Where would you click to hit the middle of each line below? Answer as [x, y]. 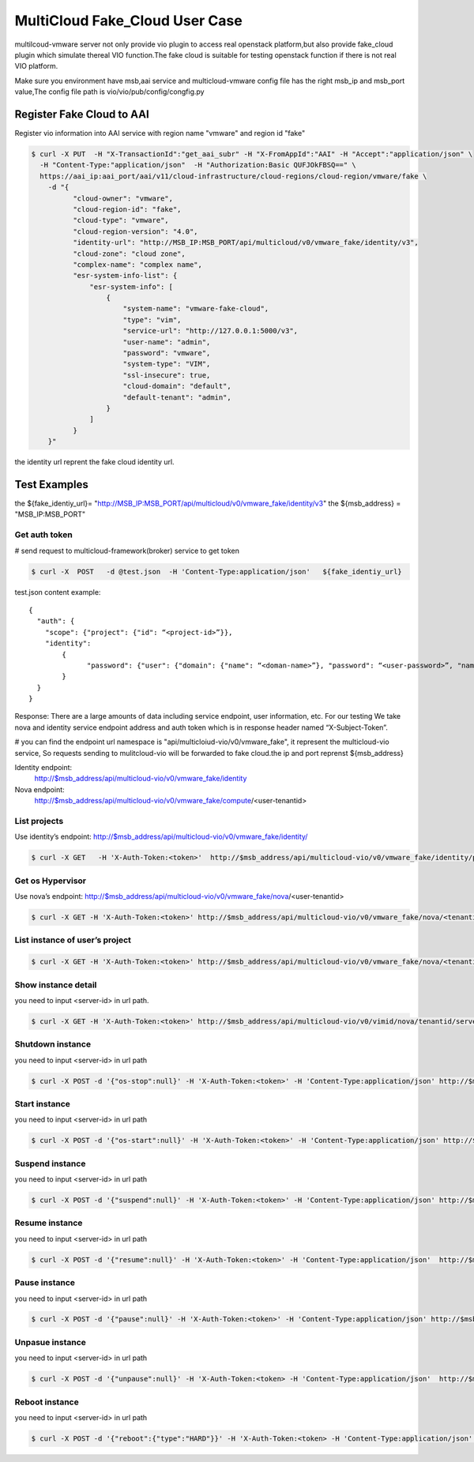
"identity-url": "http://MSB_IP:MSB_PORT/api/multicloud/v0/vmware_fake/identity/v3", [245, 242]
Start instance [43, 1103]
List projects [39, 821]
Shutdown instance [53, 1044]
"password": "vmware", [167, 353]
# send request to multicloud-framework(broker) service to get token [127, 551]
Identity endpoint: [43, 768]
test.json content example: [58, 592]
